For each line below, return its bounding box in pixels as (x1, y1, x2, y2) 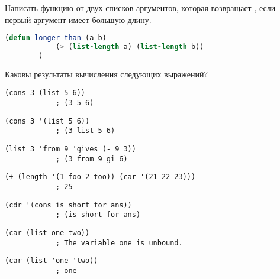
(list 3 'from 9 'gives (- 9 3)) (5, 145, 136, 154)
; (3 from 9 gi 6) (55, 154, 128, 163)
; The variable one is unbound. (55, 238, 183, 247)
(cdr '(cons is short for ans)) (5, 200, 132, 209)
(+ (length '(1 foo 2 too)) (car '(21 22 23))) (5, 173, 196, 181)
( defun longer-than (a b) (5, 34, 107, 43)
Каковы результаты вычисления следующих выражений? (5, 67, 208, 80)
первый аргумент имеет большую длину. (5, 13, 152, 25)
